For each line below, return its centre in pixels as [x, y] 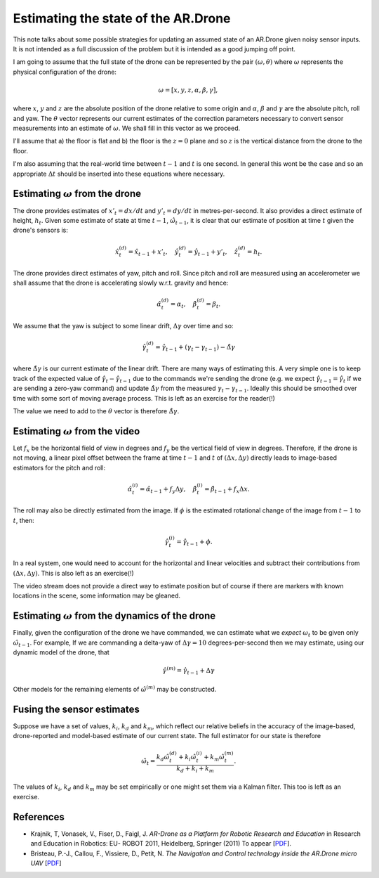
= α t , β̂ [184, 305]
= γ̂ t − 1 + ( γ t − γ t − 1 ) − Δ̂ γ [195, 348]
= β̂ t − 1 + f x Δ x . [227, 490]
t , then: [24, 520]
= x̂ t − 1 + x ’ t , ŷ [153, 252]
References [39, 816]
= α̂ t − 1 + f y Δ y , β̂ [168, 490]
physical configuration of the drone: [65, 72]
